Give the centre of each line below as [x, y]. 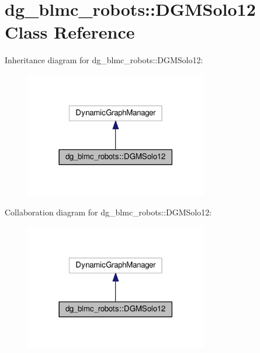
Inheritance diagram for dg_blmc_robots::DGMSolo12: [104, 60]
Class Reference [70, 32]
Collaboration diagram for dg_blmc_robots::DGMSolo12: [108, 212]
